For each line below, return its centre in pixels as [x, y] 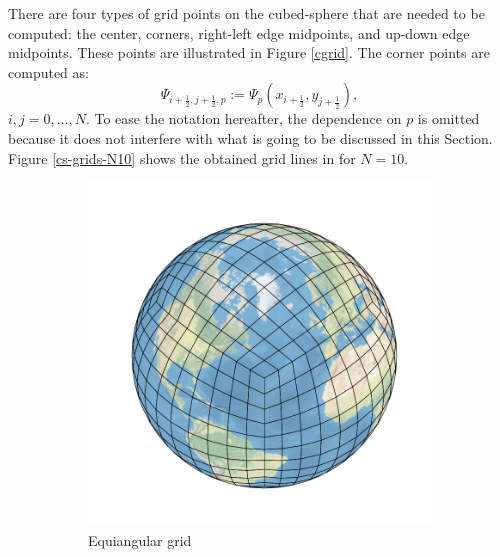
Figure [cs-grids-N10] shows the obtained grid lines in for [182, 157]
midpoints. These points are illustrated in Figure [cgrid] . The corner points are [249, 52]
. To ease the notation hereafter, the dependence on [243, 118]
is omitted [448, 118]
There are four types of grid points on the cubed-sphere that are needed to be [246, 13]
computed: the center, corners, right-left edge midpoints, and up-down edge [239, 32]
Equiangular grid [140, 539]
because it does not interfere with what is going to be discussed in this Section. [250, 137]
